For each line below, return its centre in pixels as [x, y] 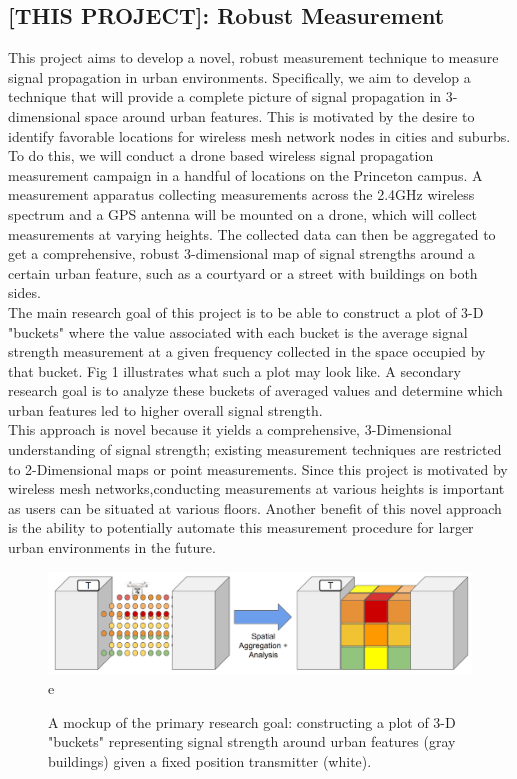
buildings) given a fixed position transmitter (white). [210, 761]
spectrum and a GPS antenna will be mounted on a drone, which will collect [243, 213]
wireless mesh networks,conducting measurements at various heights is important [256, 488]
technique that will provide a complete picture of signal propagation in [225, 96]
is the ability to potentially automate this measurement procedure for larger [241, 527]
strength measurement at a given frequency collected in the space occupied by [247, 351]
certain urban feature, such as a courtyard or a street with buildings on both [243, 272]
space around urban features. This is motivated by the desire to [280, 115]
